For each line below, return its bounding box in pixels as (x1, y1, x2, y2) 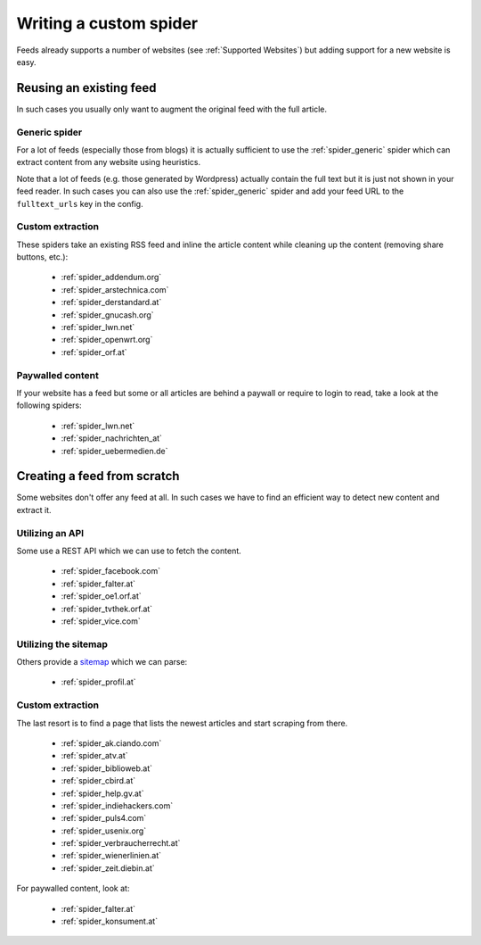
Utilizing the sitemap (16, 638, 109, 651)
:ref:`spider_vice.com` (61, 616, 142, 626)
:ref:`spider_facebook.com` (61, 566, 160, 576)
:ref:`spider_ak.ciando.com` (61, 737, 162, 749)
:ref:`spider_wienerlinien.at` (61, 850, 162, 861)
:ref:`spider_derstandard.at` (61, 297, 162, 308)
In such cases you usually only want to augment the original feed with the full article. (16, 104, 328, 114)
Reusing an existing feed (16, 80, 157, 95)
